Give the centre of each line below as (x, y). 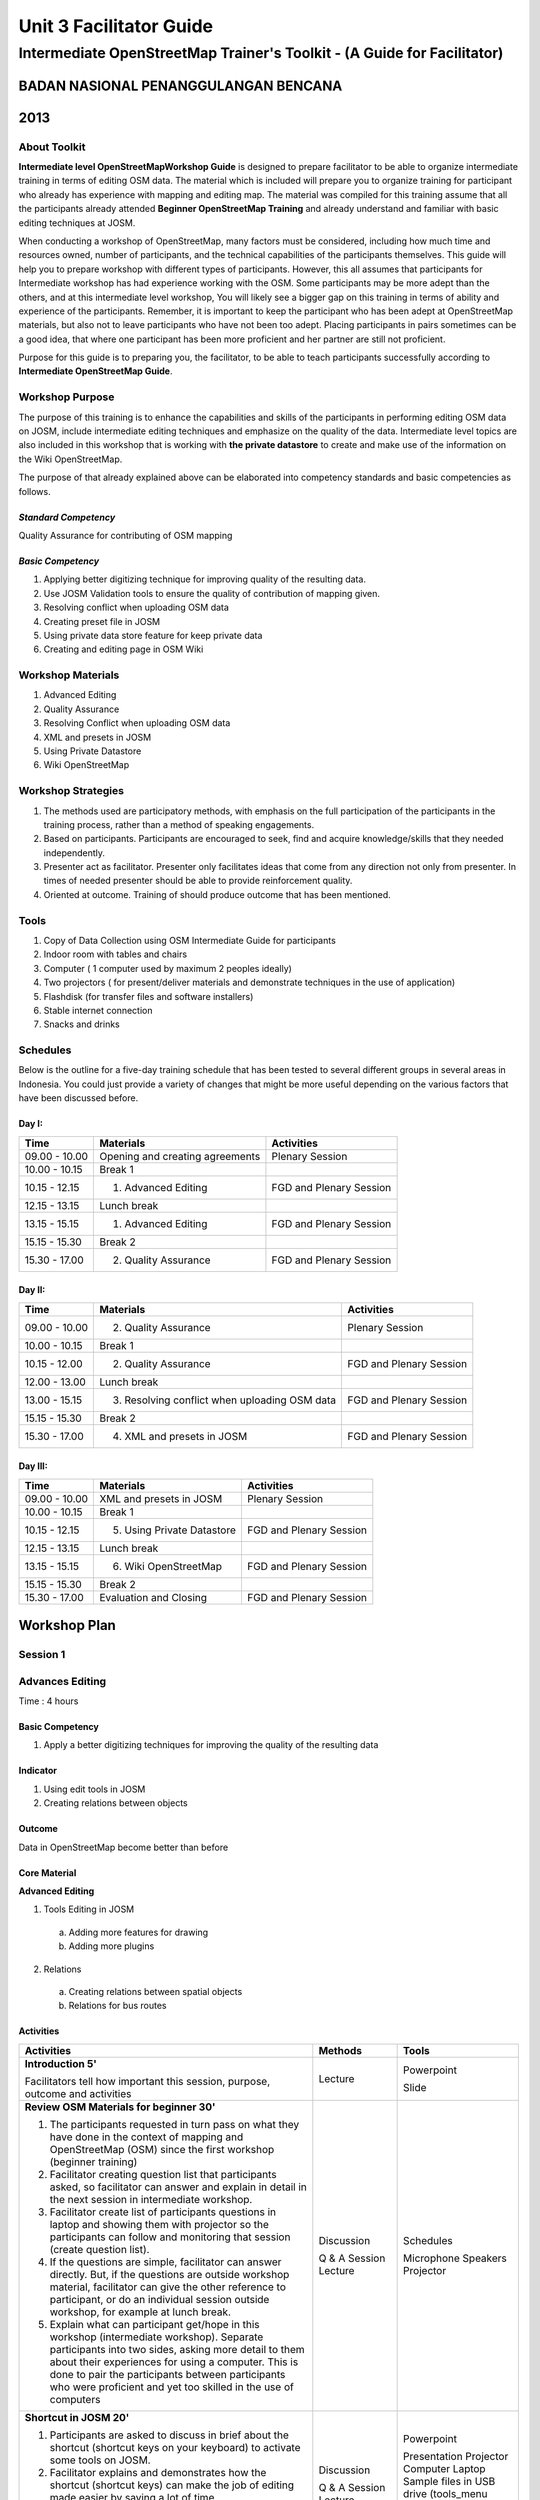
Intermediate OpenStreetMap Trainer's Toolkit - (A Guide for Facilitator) (261, 53)
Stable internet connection (98, 1010)
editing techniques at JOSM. (77, 222)
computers (75, 2399)
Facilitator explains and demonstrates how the (158, 2472)
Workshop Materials (69, 675)
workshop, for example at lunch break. (140, 2312)
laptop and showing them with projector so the (159, 2224)
